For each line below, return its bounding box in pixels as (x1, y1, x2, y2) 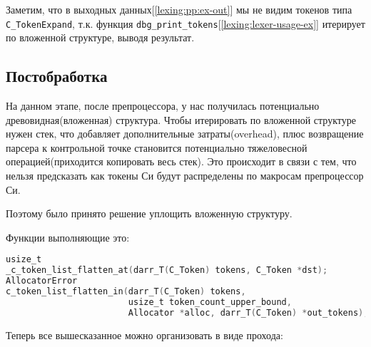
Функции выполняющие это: (6, 229, 130, 244)
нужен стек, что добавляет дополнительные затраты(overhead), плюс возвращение (6, 126, 364, 141)
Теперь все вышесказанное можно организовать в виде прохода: (6, 327, 283, 342)
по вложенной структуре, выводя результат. (6, 30, 195, 45)
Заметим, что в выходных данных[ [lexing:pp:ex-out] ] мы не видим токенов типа (6, 2, 352, 16)
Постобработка (6, 65, 108, 87)
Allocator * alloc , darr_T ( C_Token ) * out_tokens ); (128, 307, 369, 318)
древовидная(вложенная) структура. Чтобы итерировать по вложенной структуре (6, 112, 356, 127)
